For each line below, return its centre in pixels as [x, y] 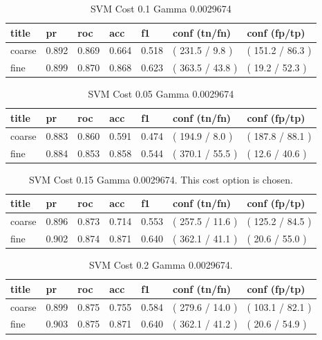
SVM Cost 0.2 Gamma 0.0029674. [161, 265]
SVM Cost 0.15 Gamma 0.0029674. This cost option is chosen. [161, 179]
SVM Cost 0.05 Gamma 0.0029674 [161, 94]
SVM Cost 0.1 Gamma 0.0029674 [161, 8]
